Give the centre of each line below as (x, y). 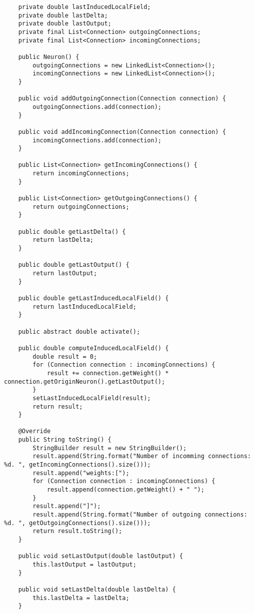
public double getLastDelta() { (72, 232)
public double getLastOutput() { (74, 265)
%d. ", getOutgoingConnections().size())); (77, 523)
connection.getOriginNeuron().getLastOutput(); (85, 381)
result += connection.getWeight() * (108, 373)
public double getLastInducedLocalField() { (93, 298)
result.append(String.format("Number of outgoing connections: (140, 515)
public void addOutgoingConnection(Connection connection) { (122, 99)
